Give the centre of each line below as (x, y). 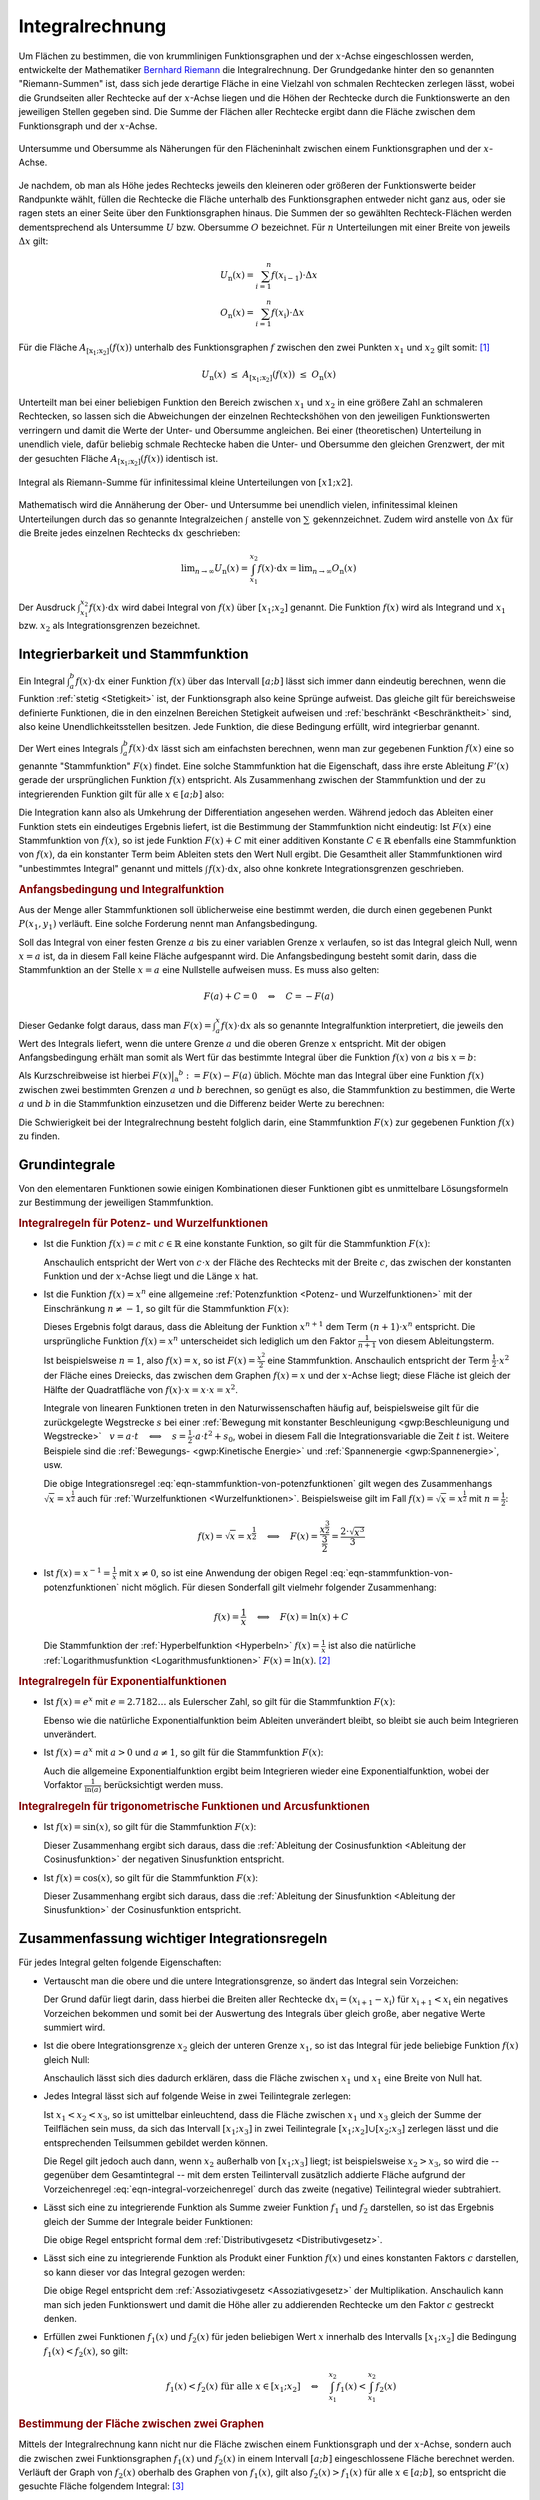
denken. (60, 2318)
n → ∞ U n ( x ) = (222, 570)
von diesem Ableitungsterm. (436, 1341)
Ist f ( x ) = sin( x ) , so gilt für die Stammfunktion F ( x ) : (150, 1827)
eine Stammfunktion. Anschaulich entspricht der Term (378, 1360)
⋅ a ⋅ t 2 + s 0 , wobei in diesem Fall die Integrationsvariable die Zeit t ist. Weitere (350, 1436)
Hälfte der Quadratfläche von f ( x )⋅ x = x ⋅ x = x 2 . (141, 1389)
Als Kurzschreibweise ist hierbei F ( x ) (95, 1076)
